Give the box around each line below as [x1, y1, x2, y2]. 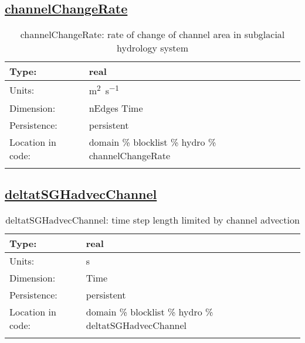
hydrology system [116, 41, 188, 55]
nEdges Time [89, 101, 143, 115]
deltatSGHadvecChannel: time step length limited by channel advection [5, 212, 300, 227]
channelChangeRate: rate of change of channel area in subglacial [20, 28, 285, 42]
